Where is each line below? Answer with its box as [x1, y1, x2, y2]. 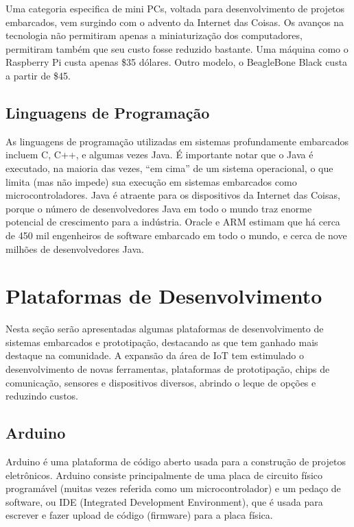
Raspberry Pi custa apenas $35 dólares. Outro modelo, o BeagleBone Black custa [5, 55, 348, 69]
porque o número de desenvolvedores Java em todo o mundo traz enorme [5, 201, 312, 215]
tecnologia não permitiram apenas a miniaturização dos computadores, [5, 28, 303, 42]
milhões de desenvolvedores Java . [5, 241, 144, 256]
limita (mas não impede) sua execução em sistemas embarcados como [5, 174, 297, 188]
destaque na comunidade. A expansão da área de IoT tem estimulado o [5, 348, 305, 363]
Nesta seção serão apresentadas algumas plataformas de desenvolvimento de [5, 321, 324, 336]
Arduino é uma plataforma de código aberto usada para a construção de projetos [5, 454, 346, 468]
